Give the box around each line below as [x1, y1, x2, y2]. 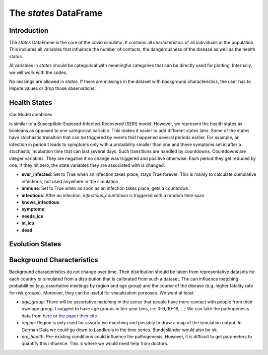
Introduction [9, 26, 49, 35]
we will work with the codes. [9, 70, 67, 75]
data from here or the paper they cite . [21, 313, 99, 319]
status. [9, 53, 23, 59]
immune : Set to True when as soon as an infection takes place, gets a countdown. [21, 185, 190, 191]
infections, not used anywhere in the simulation [21, 178, 119, 184]
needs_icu [21, 213, 44, 219]
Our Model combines [9, 112, 52, 118]
